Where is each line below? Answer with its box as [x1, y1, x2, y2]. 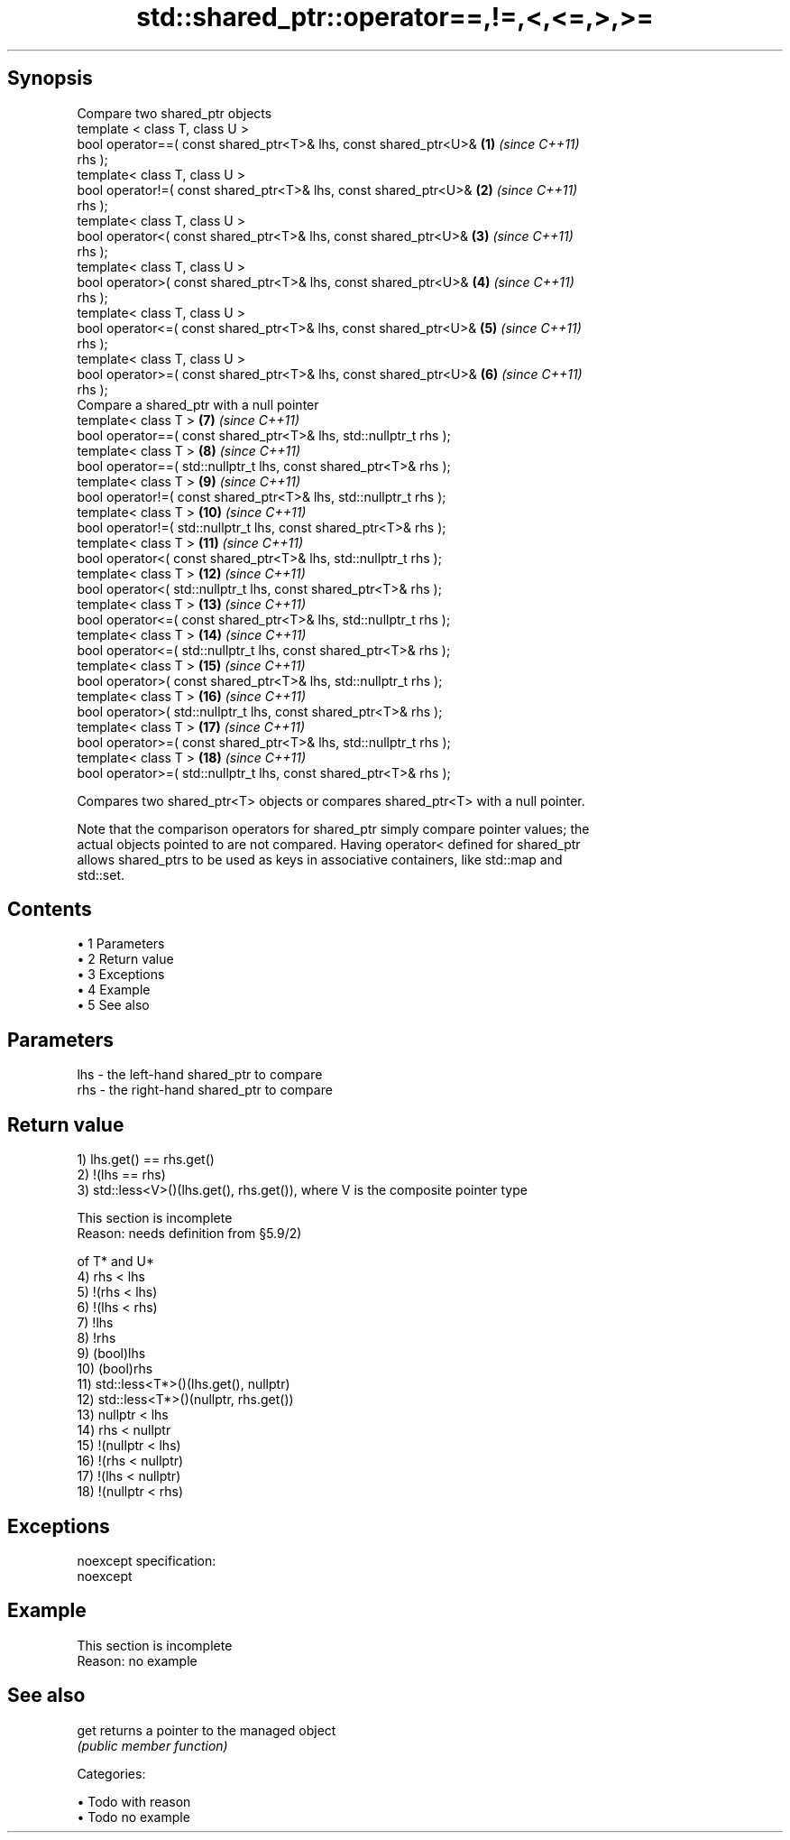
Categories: [77, 1765, 146, 1781]
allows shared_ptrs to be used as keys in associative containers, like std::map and [77, 851, 563, 867]
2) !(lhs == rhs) [77, 1167, 166, 1183]
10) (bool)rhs [77, 1361, 153, 1377]
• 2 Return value [77, 951, 174, 967]
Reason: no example [77, 1652, 197, 1669]
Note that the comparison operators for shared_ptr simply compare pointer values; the [77, 820, 590, 837]
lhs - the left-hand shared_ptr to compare [77, 1067, 323, 1083]
